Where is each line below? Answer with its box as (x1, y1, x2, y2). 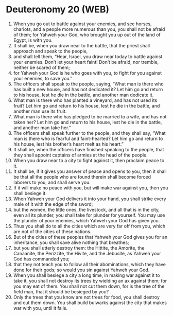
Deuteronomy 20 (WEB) (6, 4, 110, 15)
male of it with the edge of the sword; (13, 201, 93, 207)
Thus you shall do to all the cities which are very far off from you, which (13, 223, 166, 229)
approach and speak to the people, (13, 48, 88, 54)
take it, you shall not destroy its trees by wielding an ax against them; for (13, 277, 167, 284)
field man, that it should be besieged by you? (13, 288, 109, 294)
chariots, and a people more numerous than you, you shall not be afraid (13, 26, 165, 32)
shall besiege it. (13, 190, 47, 196)
